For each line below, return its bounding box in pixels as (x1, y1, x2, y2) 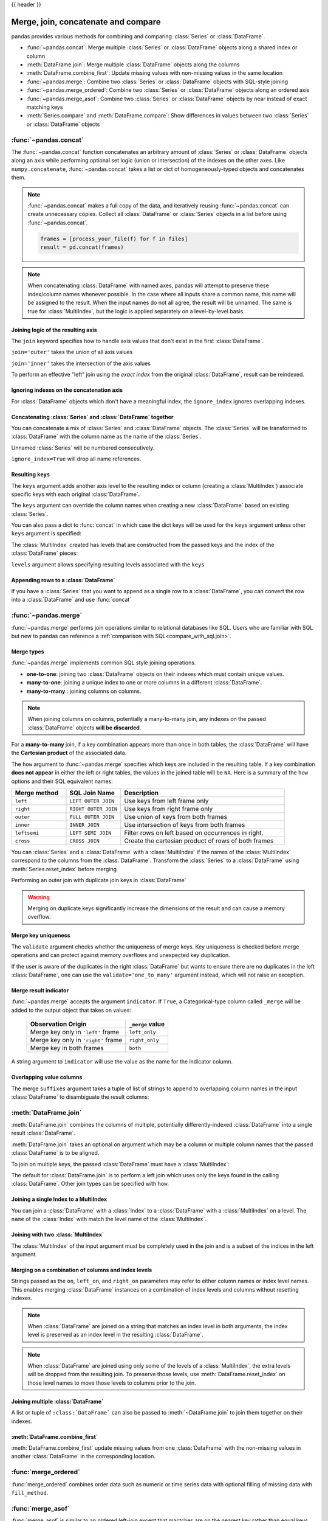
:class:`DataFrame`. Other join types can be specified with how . (11, 1180, 169, 1188)
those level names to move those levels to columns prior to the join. (27, 1379, 197, 1387)
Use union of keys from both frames (124, 813, 228, 821)
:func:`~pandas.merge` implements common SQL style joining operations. (11, 659, 196, 666)
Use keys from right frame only (124, 805, 213, 813)
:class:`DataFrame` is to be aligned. (11, 1149, 100, 1157)
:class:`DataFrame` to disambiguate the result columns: (11, 1093, 149, 1101)
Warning (27, 893, 50, 900)
